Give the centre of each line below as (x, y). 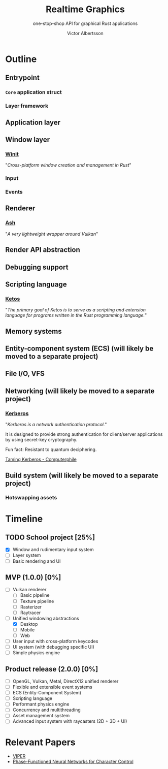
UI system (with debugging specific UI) (54, 647)
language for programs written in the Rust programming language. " (76, 315)
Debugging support (37, 267)
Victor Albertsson (85, 33)
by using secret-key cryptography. (41, 440)
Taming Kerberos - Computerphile (41, 459)
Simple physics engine (36, 653)
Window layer (28, 139)
